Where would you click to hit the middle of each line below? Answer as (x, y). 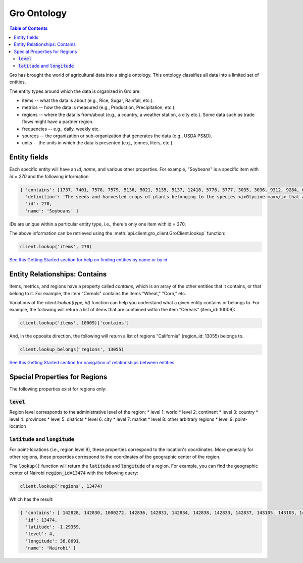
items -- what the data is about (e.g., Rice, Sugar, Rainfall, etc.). (88, 100)
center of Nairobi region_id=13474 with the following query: (74, 473)
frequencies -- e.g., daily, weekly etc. (61, 129)
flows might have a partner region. (58, 122)
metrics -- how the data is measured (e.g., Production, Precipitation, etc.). (99, 107)
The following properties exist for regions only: (58, 389)
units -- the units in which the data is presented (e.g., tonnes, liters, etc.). (98, 143)
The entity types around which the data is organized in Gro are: (75, 91)
